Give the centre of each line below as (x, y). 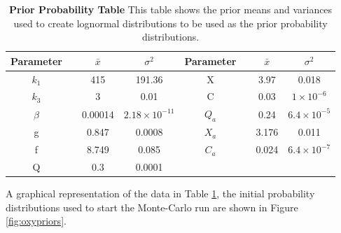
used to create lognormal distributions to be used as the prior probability (170, 23)
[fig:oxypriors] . (36, 221)
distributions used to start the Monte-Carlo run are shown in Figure (152, 207)
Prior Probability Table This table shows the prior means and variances (170, 9)
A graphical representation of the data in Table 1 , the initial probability (160, 193)
